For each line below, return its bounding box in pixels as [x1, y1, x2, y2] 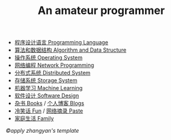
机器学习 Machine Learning [14, 85, 83, 92]
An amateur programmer [38, 4, 165, 18]
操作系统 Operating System [14, 54, 83, 61]
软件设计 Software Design [14, 92, 79, 99]
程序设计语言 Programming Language [14, 39, 109, 46]
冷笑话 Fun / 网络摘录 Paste [14, 107, 83, 114]
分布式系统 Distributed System [14, 69, 91, 77]
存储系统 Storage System [14, 77, 78, 84]
